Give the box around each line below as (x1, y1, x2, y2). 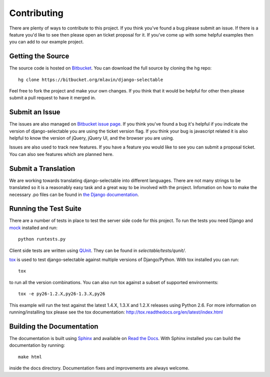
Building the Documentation (9, 322, 98, 330)
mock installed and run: (9, 224, 57, 230)
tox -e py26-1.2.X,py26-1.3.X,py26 (18, 291, 105, 297)
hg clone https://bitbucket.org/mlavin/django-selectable (18, 76, 163, 82)
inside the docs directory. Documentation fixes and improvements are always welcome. (9, 365, 189, 371)
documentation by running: (9, 342, 65, 348)
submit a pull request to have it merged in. (9, 95, 96, 101)
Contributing (9, 7, 63, 18)
